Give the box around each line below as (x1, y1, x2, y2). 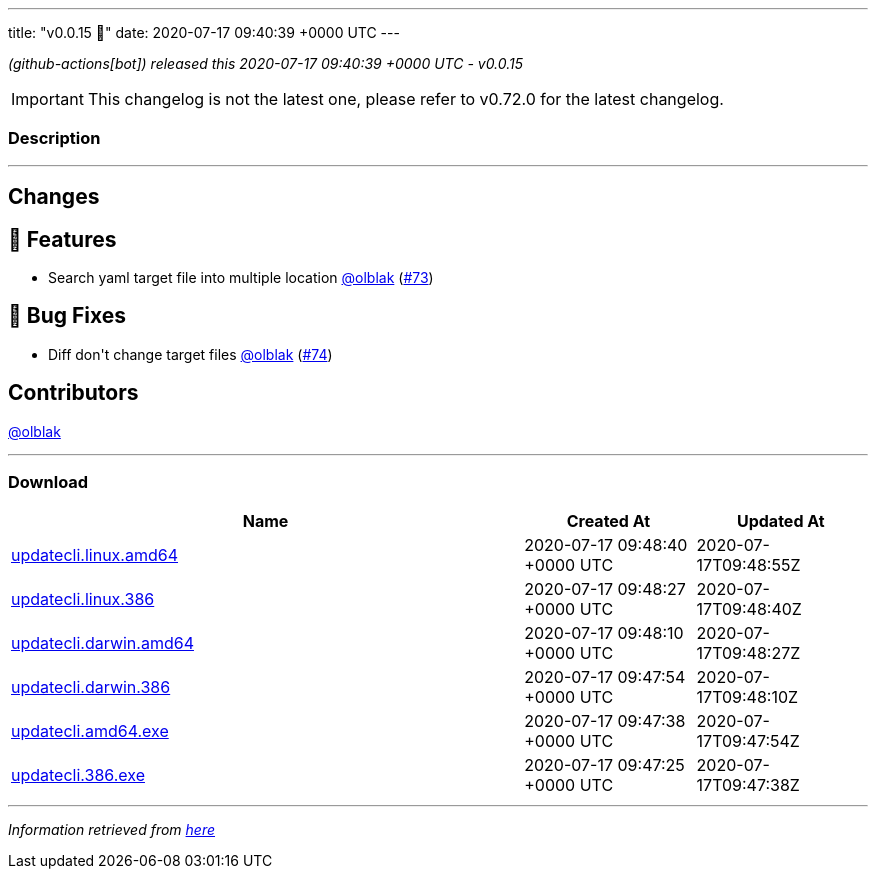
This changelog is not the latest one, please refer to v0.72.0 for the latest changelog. (87, 89, 724, 109)
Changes (8, 184, 100, 210)
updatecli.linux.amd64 (11, 545, 179, 566)
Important (11, 89, 84, 109)
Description (8, 128, 101, 149)
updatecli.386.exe (11, 765, 145, 786)
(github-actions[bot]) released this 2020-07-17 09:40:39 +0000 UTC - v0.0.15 (8, 55, 524, 72)
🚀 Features (8, 226, 117, 252)
